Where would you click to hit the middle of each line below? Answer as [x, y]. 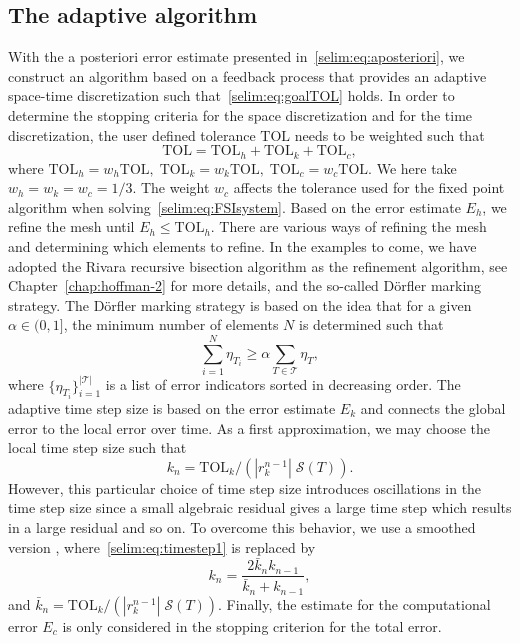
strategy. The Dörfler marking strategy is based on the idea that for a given [240, 304]
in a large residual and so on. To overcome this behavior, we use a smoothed [242, 526]
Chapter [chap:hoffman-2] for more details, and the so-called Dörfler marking [245, 285]
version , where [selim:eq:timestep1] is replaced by [162, 546]
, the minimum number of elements [171, 324]
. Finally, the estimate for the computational [354, 603]
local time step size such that [97, 447]
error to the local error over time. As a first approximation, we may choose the [249, 427]
